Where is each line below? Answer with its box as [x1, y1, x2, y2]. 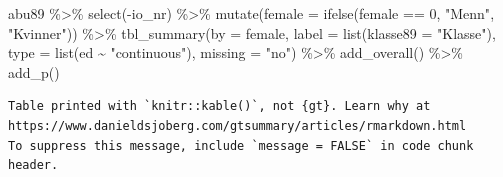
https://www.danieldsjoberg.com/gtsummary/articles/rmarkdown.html [8, 118, 467, 133]
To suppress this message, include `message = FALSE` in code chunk [8, 138, 474, 153]
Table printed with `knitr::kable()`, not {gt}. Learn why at [8, 99, 431, 114]
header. [8, 158, 59, 173]
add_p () [8, 61, 60, 82]
